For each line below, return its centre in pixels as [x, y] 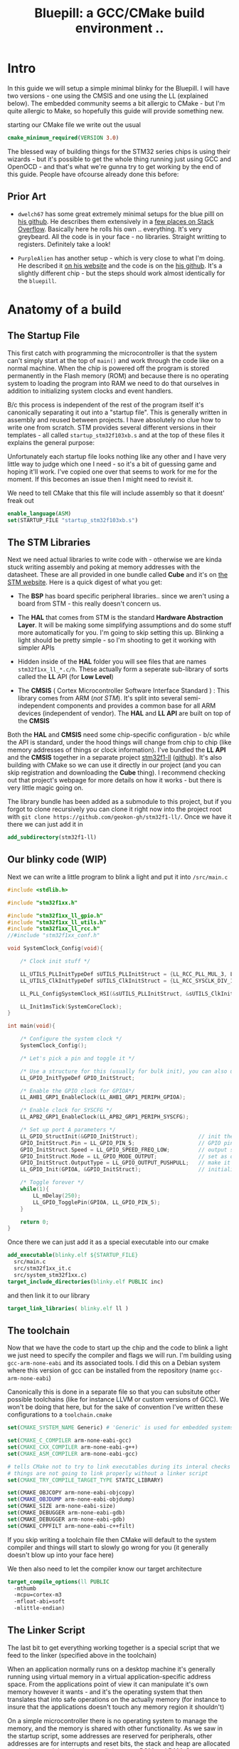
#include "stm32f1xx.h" [43, 903]
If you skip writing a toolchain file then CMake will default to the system [112, 1539]
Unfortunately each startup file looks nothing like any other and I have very [117, 456]
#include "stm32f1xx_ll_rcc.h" [54, 929]
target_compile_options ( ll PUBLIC [59, 1581]
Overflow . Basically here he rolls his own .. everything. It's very [110, 229]
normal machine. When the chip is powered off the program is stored [108, 368]
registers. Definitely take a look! [64, 244]
